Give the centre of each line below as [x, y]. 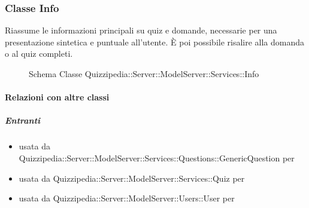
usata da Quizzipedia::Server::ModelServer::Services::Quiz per [132, 178]
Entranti [23, 120]
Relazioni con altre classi [57, 97]
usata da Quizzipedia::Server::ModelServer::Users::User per [127, 198]
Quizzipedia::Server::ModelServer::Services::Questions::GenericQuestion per [157, 157]
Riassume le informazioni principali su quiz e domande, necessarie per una [141, 30]
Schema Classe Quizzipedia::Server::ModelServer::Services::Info [144, 74]
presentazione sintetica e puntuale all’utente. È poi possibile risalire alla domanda [155, 42]
